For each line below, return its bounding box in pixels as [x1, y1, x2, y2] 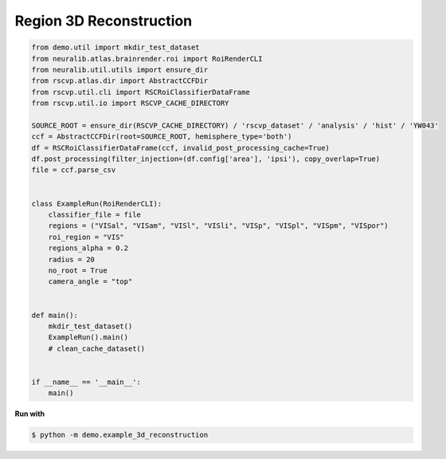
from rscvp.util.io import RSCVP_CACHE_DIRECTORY [31, 99, 229, 108]
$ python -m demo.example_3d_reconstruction [31, 430, 209, 440]
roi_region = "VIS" [48, 232, 125, 241]
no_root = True [48, 265, 108, 275]
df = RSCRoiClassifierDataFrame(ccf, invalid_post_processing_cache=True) [31, 143, 331, 152]
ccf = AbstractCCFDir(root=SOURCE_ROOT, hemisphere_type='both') [31, 132, 292, 141]
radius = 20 [48, 255, 96, 264]
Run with [14, 409, 45, 418]
